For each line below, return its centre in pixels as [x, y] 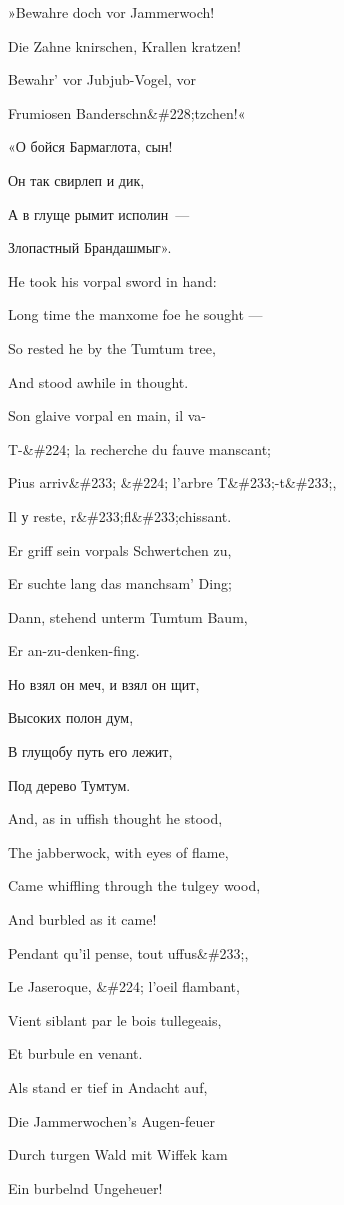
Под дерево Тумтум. [69, 784]
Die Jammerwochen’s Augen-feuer [112, 1120]
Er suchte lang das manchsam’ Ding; [120, 583]
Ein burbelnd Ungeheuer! [85, 1187]
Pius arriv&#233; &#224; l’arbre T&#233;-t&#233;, [172, 482]
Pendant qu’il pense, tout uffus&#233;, [128, 952]
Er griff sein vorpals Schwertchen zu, [120, 549]
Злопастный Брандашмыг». [90, 247]
